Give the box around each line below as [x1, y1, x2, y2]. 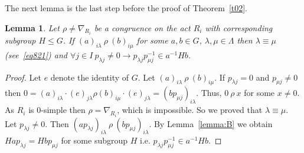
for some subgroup [61, 134, 128, 147]
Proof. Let [5, 71, 41, 83]
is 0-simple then [28, 104, 86, 116]
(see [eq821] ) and [5, 48, 67, 61]
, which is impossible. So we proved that [117, 104, 263, 116]
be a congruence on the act [94, 21, 191, 34]
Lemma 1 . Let [5, 21, 60, 34]
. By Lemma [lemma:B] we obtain [149, 117, 273, 129]
